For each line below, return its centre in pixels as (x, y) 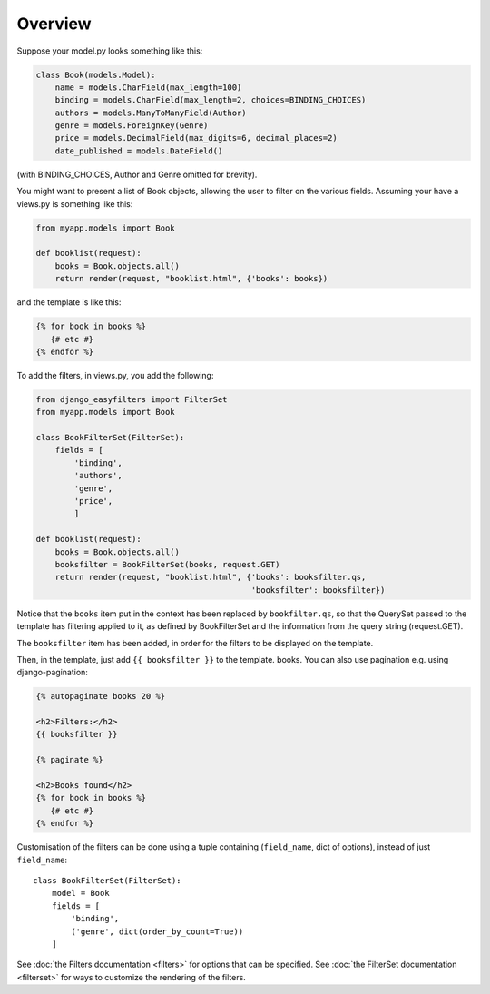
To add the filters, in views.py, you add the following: (115, 375)
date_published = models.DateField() (139, 151)
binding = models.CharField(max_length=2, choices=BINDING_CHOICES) (211, 100)
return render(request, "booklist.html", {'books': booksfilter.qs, (211, 577)
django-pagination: (52, 673)
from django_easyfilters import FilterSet (132, 399)
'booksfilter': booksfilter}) (318, 590)
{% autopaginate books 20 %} (101, 696)
